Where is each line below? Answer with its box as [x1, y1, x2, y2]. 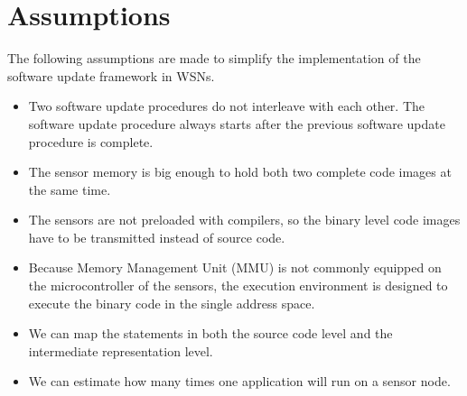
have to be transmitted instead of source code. [28, 227, 285, 246]
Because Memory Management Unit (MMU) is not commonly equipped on [28, 258, 442, 277]
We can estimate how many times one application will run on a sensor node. [28, 372, 451, 391]
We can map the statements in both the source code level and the [28, 324, 393, 343]
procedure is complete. [28, 132, 154, 151]
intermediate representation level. [28, 341, 213, 360]
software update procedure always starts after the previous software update [28, 114, 445, 133]
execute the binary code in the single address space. [28, 293, 315, 312]
